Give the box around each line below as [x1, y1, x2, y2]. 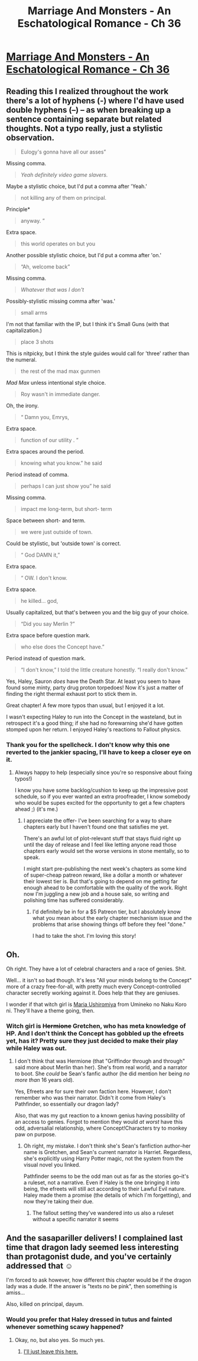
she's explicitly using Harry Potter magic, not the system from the [23, 1155, 183, 1162]
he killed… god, [20, 598, 59, 604]
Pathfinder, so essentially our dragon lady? [14, 1101, 119, 1108]
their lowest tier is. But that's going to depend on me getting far [23, 878, 178, 885]
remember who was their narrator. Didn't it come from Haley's [14, 1094, 166, 1101]
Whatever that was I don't [20, 286, 85, 293]
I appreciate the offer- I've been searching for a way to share [23, 817, 172, 825]
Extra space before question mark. [6, 632, 90, 638]
